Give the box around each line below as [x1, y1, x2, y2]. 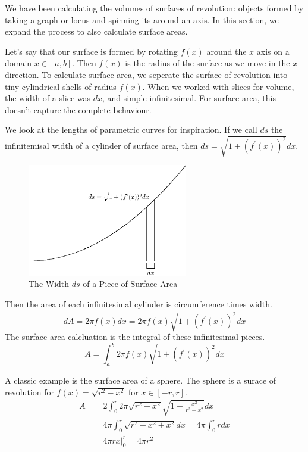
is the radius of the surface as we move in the [125, 57, 290, 69]
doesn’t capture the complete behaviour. [5, 103, 152, 116]
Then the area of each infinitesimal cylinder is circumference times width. [5, 297, 272, 310]
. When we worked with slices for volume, [142, 80, 294, 92]
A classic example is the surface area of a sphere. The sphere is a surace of [5, 374, 276, 386]
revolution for [5, 385, 54, 398]
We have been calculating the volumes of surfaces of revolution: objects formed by [5, 2, 304, 14]
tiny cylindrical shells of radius [5, 80, 117, 92]
